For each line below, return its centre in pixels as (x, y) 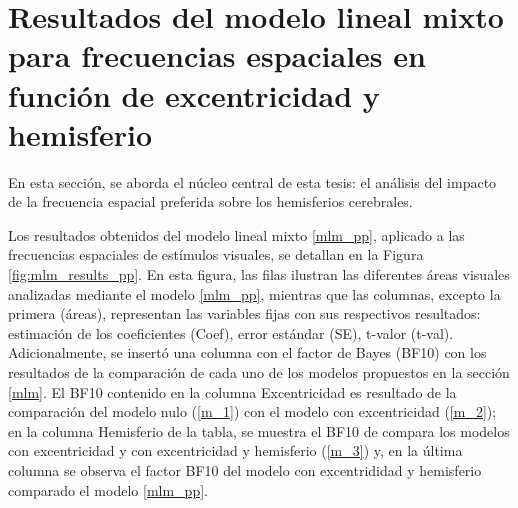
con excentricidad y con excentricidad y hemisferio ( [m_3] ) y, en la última (235, 450)
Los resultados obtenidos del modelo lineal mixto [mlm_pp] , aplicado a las (236, 234)
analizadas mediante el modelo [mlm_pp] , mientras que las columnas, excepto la (254, 293)
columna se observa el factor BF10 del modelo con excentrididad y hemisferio (245, 470)
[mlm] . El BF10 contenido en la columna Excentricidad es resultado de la (232, 391)
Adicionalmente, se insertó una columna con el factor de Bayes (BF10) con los (247, 352)
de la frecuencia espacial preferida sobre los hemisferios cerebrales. (210, 201)
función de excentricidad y (194, 94)
